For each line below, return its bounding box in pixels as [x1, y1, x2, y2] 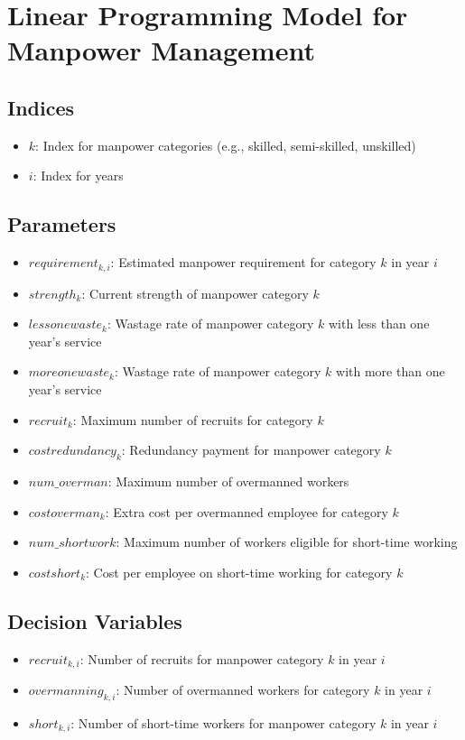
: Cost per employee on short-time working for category [86, 562, 393, 581]
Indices [7, 93, 75, 121]
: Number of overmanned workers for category [116, 680, 370, 698]
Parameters [7, 210, 116, 238]
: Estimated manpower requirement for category [110, 253, 377, 272]
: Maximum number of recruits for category [72, 410, 313, 429]
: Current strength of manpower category [81, 283, 309, 302]
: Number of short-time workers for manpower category [70, 713, 377, 732]
